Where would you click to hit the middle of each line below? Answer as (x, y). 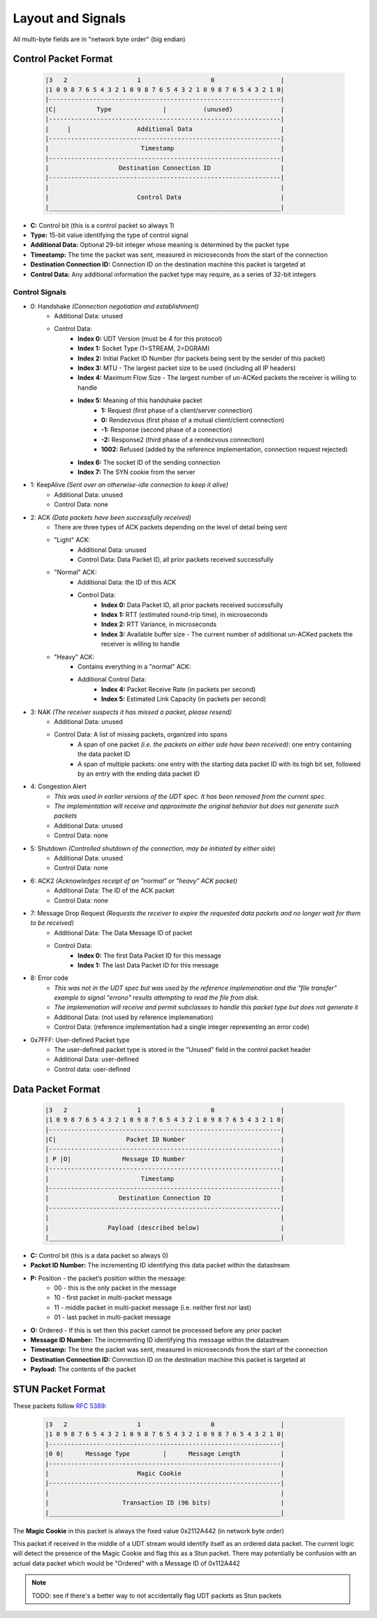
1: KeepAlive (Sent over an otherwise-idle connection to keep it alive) (130, 485)
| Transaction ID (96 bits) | (165, 1503)
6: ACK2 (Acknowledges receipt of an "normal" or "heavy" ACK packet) (134, 881)
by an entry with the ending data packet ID (139, 774)
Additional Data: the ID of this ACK (127, 582)
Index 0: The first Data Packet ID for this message (150, 956)
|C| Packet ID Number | (165, 1139)
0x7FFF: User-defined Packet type (80, 1039)
